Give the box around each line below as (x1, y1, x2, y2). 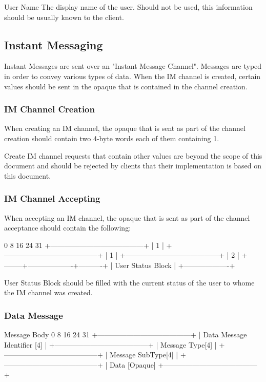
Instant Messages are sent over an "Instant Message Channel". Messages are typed (4, 61, 262, 71)
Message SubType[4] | (110, 349, 178, 360)
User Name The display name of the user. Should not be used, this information (4, 2, 253, 12)
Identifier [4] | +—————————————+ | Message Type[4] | (4, 339, 217, 350)
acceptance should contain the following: (4, 222, 131, 233)
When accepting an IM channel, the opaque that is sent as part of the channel (4, 212, 250, 223)
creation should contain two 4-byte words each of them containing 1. (4, 132, 219, 143)
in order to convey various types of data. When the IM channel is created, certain (4, 70, 261, 81)
